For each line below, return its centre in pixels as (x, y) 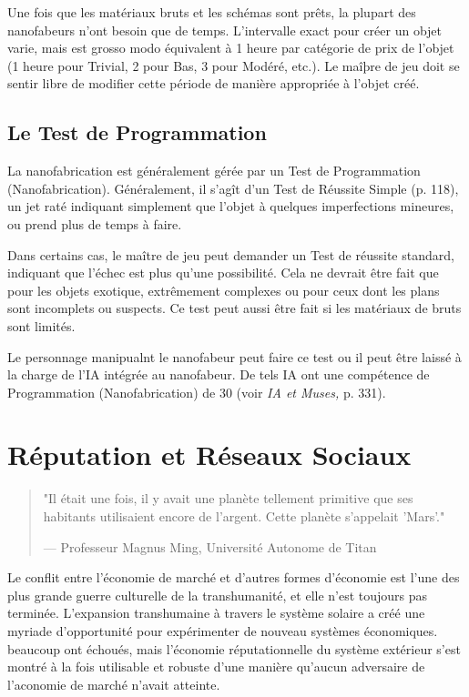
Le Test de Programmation (137, 132)
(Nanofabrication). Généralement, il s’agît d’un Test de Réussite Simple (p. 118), (233, 188)
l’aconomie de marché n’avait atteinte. (114, 684)
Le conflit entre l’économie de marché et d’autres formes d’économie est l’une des (234, 577)
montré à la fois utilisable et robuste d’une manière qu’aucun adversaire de (216, 667)
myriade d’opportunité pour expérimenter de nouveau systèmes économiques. (223, 630)
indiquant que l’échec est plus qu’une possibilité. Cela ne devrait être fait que (223, 273)
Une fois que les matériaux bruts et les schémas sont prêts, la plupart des (212, 12)
